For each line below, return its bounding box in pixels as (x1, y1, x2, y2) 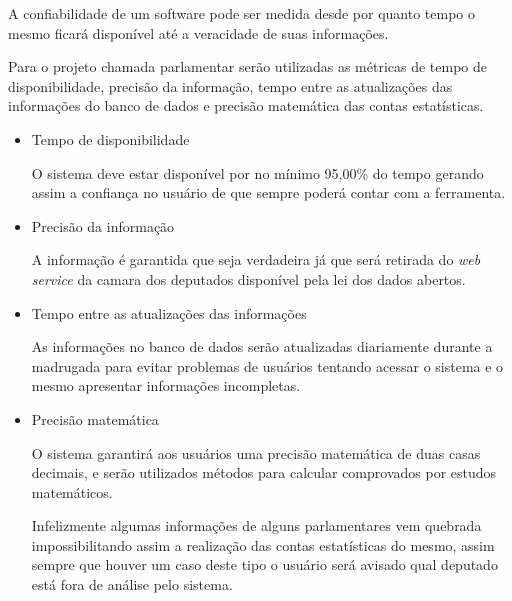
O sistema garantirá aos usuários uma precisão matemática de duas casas (31, 442, 481, 463)
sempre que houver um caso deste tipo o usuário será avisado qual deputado (31, 554, 498, 575)
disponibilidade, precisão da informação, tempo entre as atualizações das (8, 75, 453, 96)
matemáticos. (31, 481, 113, 502)
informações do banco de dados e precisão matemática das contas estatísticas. (8, 95, 484, 116)
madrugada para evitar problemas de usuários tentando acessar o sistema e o (31, 355, 504, 376)
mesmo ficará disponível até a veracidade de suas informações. (8, 22, 389, 43)
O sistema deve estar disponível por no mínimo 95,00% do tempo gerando (31, 162, 484, 183)
